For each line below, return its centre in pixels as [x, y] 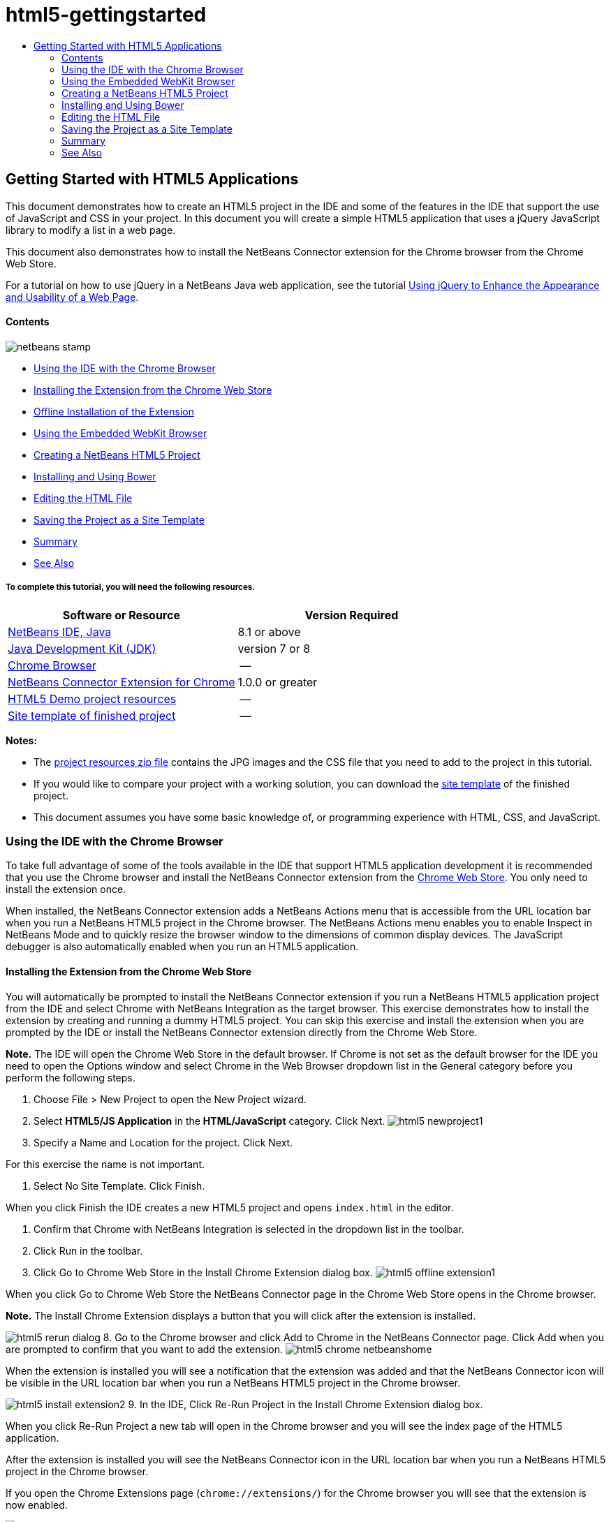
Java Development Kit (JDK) [82, 648]
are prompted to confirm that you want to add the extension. [145, 1349]
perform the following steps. [71, 1077]
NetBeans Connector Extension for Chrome [122, 682]
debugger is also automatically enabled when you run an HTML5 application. [182, 947]
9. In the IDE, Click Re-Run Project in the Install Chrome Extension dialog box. [305, 1404]
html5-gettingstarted [106, 15]
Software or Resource [121, 615]
